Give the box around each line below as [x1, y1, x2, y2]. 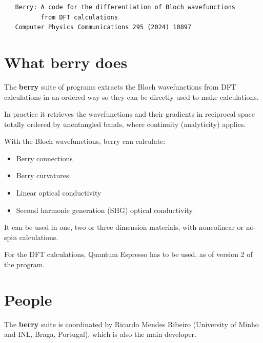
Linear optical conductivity [16, 187, 102, 198]
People [4, 289, 52, 310]
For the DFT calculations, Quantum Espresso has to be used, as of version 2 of [4, 249, 253, 260]
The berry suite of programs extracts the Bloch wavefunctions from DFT [4, 81, 236, 92]
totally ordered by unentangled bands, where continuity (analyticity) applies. [4, 118, 246, 129]
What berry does [4, 51, 128, 72]
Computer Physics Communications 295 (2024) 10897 [15, 24, 192, 31]
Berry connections [16, 153, 73, 163]
